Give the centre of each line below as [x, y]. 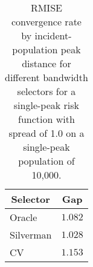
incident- [53, 35]
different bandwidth [46, 77]
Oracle [24, 217]
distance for [46, 63]
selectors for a [46, 91]
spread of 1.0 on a [46, 133]
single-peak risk [46, 105]
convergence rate [46, 21]
